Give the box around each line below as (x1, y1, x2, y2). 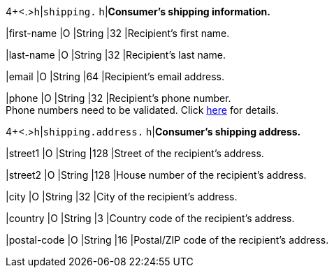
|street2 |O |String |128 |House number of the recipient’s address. (6, 169, 307, 181)
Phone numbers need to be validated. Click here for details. (6, 104, 279, 116)
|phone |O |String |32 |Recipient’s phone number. (6, 92, 231, 104)
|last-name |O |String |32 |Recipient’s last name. (6, 49, 226, 61)
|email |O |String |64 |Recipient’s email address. (6, 71, 225, 82)
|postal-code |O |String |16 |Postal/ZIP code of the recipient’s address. (6, 234, 329, 246)
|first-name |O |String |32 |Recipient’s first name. (6, 27, 230, 39)
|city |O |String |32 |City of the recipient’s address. (6, 191, 238, 202)
